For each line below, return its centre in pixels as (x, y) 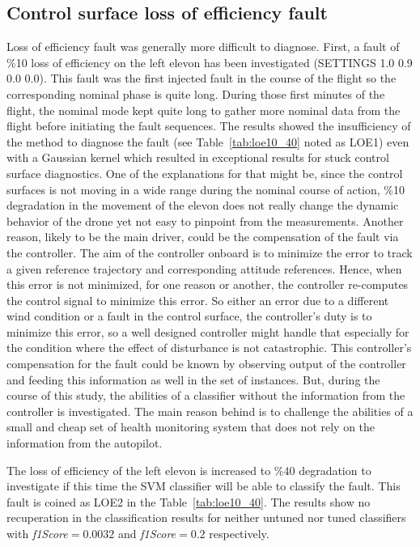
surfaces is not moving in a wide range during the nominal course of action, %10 (206, 189)
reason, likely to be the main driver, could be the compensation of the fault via (203, 237)
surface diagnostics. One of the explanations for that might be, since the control (205, 173)
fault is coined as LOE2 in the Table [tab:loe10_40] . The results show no (189, 501)
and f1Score (147, 534)
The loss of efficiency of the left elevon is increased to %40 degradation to (189, 470)
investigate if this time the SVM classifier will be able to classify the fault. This (204, 486)
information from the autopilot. (85, 443)
